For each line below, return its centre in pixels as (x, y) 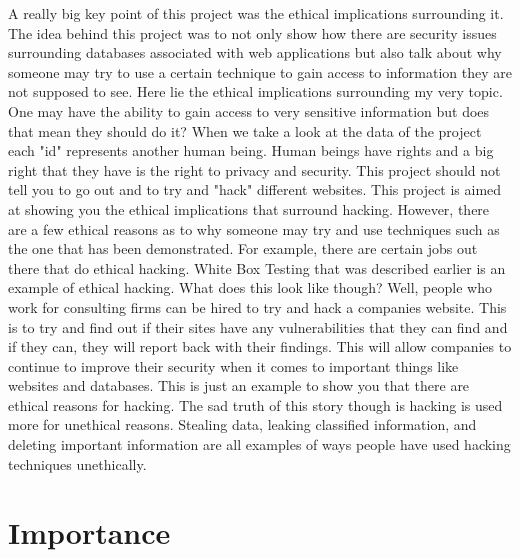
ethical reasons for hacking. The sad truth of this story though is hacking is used (255, 404)
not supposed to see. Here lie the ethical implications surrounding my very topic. (255, 91)
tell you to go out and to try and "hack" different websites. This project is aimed (255, 189)
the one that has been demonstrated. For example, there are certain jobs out (243, 248)
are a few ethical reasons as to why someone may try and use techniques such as (254, 228)
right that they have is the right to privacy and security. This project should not (254, 169)
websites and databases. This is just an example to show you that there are (239, 385)
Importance (89, 532)
